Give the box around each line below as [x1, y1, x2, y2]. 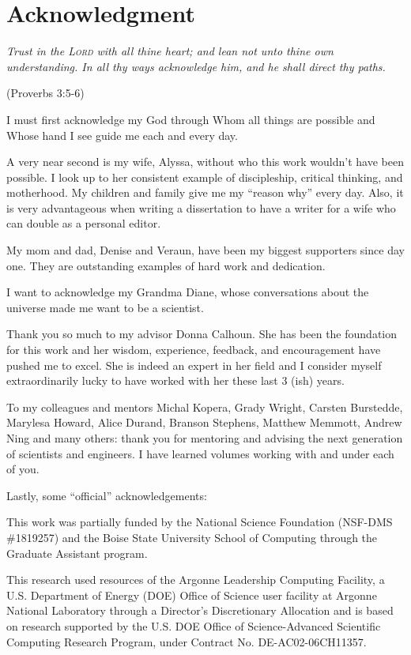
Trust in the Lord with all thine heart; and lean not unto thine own [6, 43, 334, 59]
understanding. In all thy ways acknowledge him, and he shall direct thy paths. [6, 58, 386, 74]
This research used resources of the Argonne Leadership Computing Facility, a [6, 571, 385, 588]
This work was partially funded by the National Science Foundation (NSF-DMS [6, 514, 393, 530]
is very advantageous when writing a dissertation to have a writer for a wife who [6, 199, 396, 216]
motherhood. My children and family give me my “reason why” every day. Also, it [6, 184, 404, 201]
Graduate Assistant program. [6, 544, 148, 561]
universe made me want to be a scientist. [6, 299, 204, 315]
